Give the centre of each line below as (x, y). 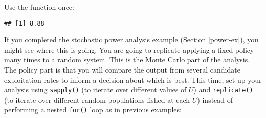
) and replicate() (223, 90)
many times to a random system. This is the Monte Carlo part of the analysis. (127, 60)
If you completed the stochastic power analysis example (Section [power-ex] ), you (131, 40)
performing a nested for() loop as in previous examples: (93, 110)
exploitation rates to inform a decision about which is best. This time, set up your (133, 79)
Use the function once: (39, 7)
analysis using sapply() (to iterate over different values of (95, 90)
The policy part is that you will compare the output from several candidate (122, 70)
